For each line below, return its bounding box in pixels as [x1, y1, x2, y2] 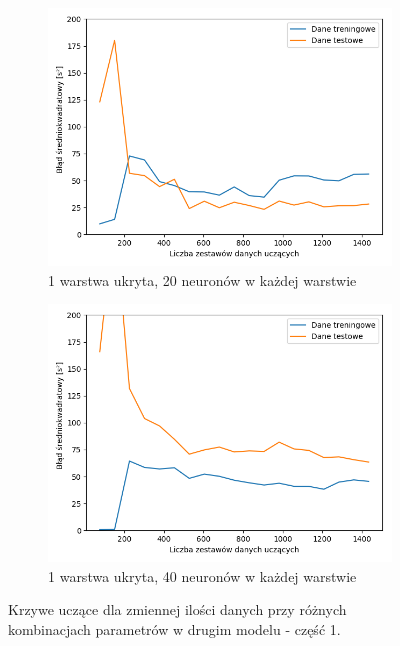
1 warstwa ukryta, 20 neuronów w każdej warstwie [48, 269, 357, 290]
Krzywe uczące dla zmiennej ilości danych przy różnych [8, 599, 347, 620]
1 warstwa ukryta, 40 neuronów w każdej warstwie [48, 565, 357, 586]
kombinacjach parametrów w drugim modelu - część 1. [8, 618, 341, 639]
